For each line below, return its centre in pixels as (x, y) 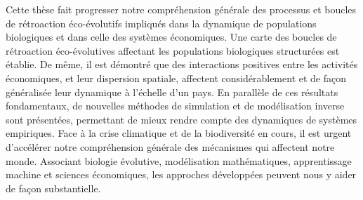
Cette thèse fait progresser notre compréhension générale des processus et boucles (181, 9)
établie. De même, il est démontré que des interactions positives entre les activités (182, 64)
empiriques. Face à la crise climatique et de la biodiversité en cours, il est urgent (179, 133)
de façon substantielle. (53, 188)
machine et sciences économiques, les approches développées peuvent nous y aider (181, 174)
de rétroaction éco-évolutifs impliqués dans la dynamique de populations (161, 23)
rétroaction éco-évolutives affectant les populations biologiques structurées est (173, 50)
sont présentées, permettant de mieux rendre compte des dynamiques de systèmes (181, 119)
